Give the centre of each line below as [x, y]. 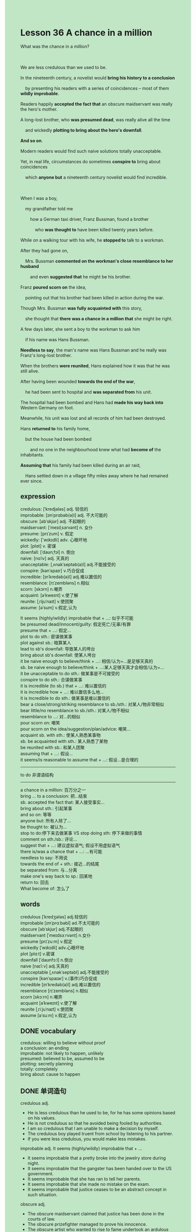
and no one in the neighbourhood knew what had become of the [96, 449]
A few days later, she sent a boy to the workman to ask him [80, 329]
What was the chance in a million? [55, 46]
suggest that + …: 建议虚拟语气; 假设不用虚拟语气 [70, 845]
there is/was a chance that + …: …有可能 [61, 851]
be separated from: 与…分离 [49, 870]
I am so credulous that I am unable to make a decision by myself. [93, 1129]
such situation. [42, 1195]
